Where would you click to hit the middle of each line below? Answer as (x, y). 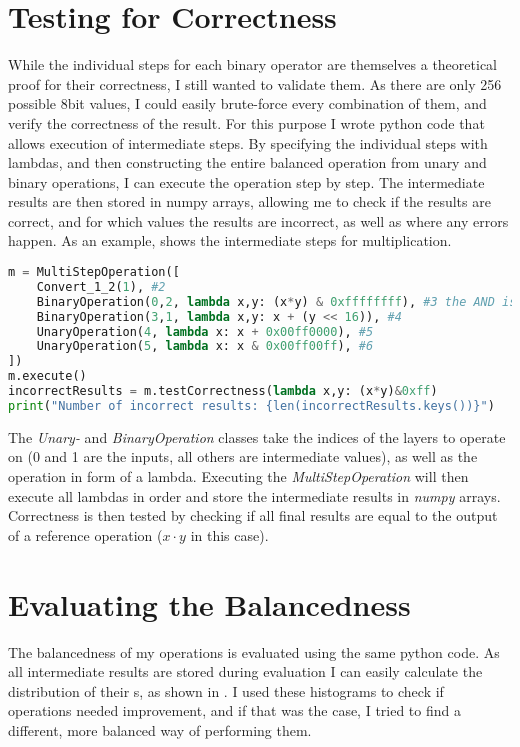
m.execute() (47, 376)
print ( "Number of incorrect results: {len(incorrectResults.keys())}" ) (251, 405)
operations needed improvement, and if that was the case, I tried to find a (234, 710)
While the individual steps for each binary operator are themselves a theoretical (252, 64)
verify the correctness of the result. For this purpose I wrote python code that (246, 122)
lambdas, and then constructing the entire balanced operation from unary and (247, 162)
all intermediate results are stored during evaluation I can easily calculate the (245, 671)
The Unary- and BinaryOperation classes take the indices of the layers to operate (257, 436)
